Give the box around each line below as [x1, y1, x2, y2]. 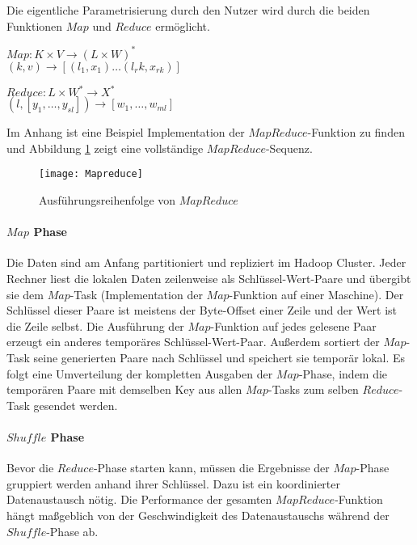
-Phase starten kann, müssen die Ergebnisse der [93, 459, 330, 476]
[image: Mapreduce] [39, 168, 143, 180]
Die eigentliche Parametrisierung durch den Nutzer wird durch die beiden [6, 2, 370, 18]
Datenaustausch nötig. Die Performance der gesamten [6, 491, 272, 508]
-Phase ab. [46, 522, 99, 539]
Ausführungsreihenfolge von [39, 192, 176, 209]
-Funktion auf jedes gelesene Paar [210, 317, 377, 334]
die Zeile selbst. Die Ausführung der [6, 317, 184, 334]
